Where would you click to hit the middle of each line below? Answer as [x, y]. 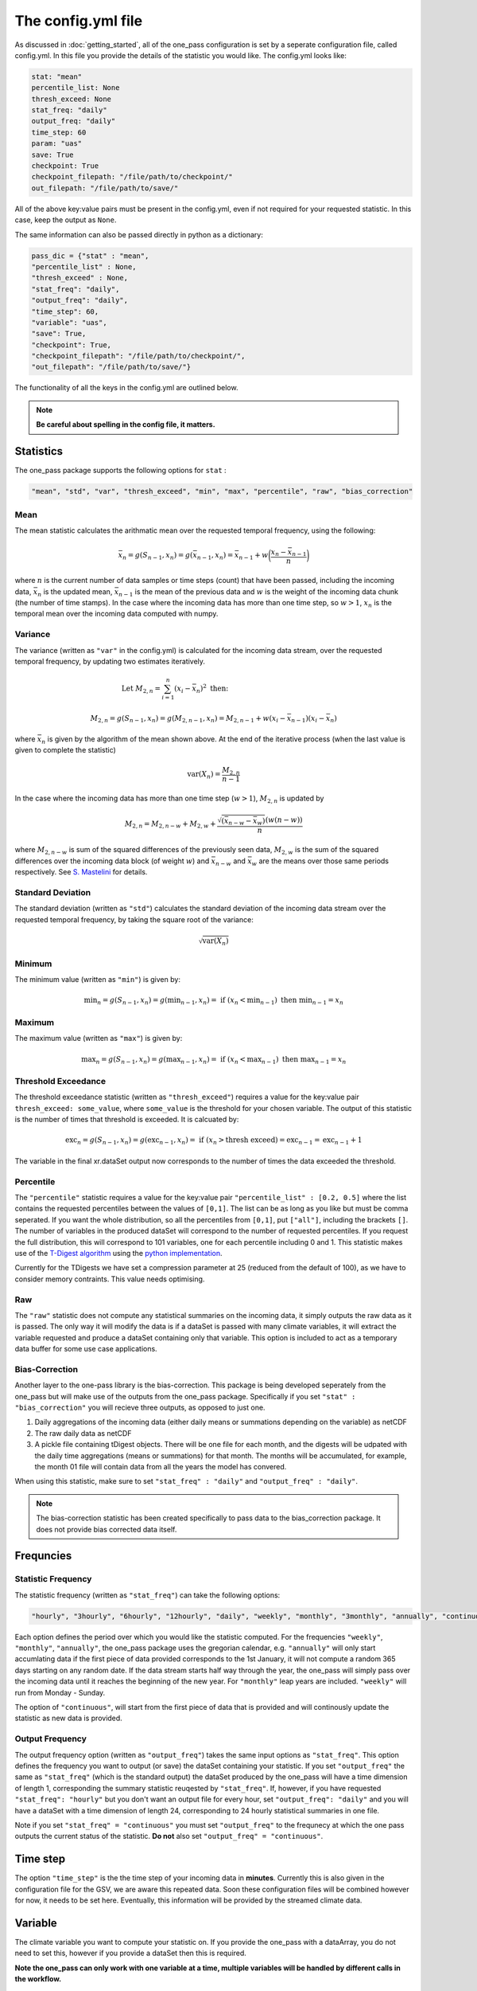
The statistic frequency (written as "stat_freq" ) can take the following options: [147, 1595]
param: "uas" [57, 144]
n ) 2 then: [212, 688]
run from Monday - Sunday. [60, 1692]
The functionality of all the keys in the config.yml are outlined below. [126, 388]
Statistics [39, 451]
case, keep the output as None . [66, 220]
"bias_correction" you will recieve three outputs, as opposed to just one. [140, 1408]
